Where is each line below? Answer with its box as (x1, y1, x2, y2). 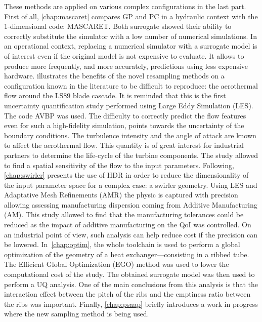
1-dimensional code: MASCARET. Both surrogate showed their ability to (4, 21, 232, 31)
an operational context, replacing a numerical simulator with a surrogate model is (4, 41, 257, 51)
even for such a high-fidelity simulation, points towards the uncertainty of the (4, 120, 244, 131)
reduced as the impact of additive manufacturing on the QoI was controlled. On (4, 219, 251, 230)
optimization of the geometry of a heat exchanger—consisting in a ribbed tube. (4, 249, 249, 259)
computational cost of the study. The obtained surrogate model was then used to (4, 269, 255, 279)
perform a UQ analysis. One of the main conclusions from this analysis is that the (4, 278, 258, 289)
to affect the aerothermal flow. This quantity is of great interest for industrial (4, 140, 244, 150)
